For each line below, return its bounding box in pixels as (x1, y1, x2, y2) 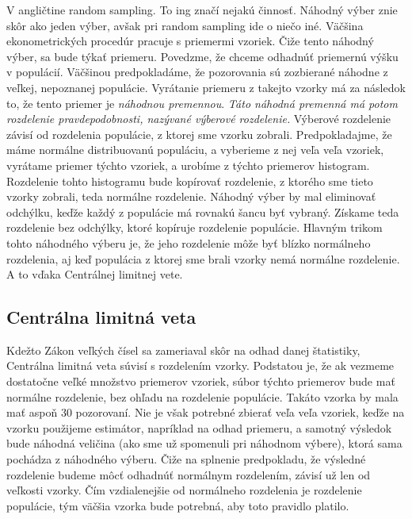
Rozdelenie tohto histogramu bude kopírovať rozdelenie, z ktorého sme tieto (6, 172, 373, 189)
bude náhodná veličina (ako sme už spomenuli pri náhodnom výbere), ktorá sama (6, 435, 402, 452)
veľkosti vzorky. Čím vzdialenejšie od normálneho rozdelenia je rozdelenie (6, 482, 362, 498)
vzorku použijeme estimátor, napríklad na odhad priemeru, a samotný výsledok (6, 419, 392, 436)
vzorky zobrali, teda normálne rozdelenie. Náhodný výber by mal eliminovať (6, 188, 376, 205)
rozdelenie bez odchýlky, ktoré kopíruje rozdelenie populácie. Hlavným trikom (6, 219, 383, 236)
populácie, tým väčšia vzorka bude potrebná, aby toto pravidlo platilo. (6, 497, 349, 513)
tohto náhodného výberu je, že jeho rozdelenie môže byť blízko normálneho (6, 234, 371, 251)
